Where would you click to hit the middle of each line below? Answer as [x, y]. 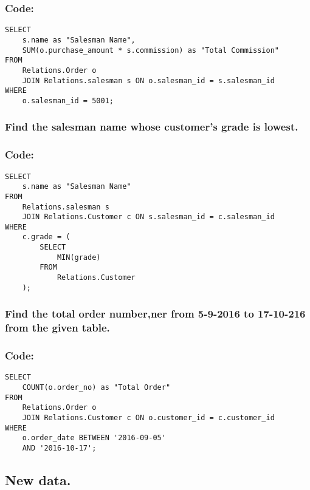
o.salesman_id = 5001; [68, 100]
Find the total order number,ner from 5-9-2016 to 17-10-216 [155, 314]
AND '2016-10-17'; [59, 448]
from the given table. [57, 328]
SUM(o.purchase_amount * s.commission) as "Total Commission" [151, 50]
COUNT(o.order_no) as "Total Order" [96, 388]
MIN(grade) [79, 257]
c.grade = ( [46, 237]
